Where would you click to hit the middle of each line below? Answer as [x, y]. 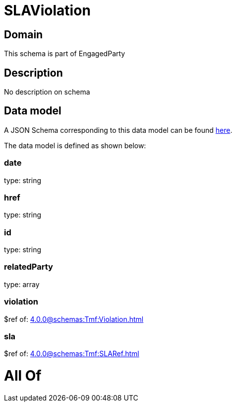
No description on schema [47, 92]
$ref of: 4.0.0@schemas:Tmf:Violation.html [74, 319]
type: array [22, 284]
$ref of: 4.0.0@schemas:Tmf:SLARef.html [72, 354]
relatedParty [29, 267]
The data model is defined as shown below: [75, 145]
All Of [23, 376]
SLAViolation [47, 10]
